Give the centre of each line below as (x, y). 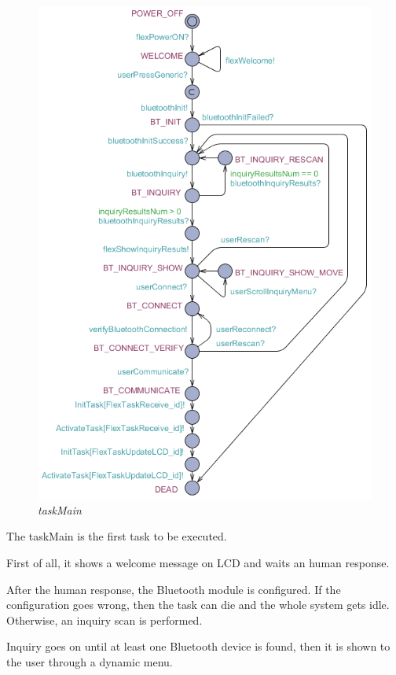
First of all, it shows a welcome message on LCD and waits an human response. (198, 563)
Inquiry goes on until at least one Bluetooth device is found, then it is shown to (198, 646)
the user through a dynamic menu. (90, 662)
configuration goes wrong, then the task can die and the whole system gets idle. (198, 605)
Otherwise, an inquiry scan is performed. (104, 620)
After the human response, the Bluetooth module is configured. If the (174, 589)
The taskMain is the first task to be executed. (117, 536)
